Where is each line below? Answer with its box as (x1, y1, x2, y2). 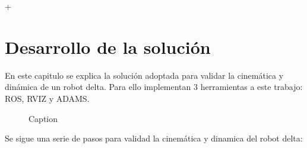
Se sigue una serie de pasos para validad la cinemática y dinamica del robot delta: (5, 132, 303, 144)
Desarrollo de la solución (5, 34, 211, 59)
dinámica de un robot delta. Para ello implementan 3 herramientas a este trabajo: (5, 81, 303, 93)
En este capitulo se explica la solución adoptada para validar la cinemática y (5, 69, 284, 81)
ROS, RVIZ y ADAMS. (5, 92, 90, 104)
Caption (29, 112, 58, 124)
